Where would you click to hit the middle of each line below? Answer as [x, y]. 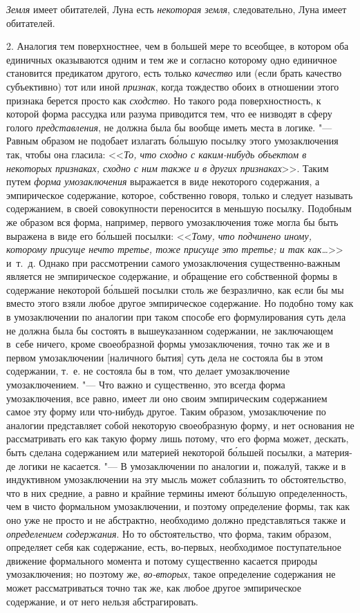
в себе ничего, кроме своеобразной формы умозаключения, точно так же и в [168, 344]
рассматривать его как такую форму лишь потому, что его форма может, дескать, [178, 438]
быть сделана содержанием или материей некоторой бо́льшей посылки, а [160, 452]
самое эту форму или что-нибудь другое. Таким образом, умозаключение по [166, 412]
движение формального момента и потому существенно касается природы [162, 560]
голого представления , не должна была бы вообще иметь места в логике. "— [169, 127]
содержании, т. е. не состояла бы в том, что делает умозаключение [148, 371]
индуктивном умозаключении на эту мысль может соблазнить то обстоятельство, [177, 479]
